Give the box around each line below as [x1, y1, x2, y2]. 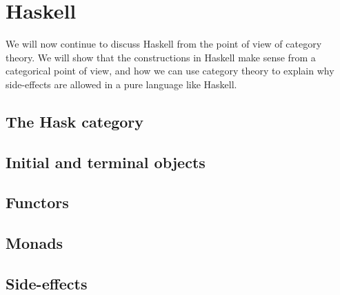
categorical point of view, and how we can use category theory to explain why [6, 63, 334, 78]
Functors [6, 192, 69, 213]
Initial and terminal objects [6, 151, 206, 172]
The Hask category [6, 110, 144, 132]
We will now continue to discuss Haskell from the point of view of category [6, 37, 322, 51]
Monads [6, 232, 63, 254]
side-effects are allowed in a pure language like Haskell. [6, 77, 237, 91]
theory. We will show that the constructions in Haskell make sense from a [6, 50, 316, 64]
